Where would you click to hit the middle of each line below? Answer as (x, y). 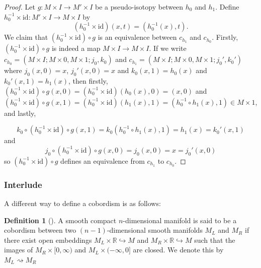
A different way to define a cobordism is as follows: (82, 203)
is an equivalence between (137, 37)
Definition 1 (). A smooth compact (60, 220)
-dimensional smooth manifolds (155, 230)
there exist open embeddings (48, 240)
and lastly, (20, 113)
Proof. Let (20, 7)
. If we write (168, 48)
